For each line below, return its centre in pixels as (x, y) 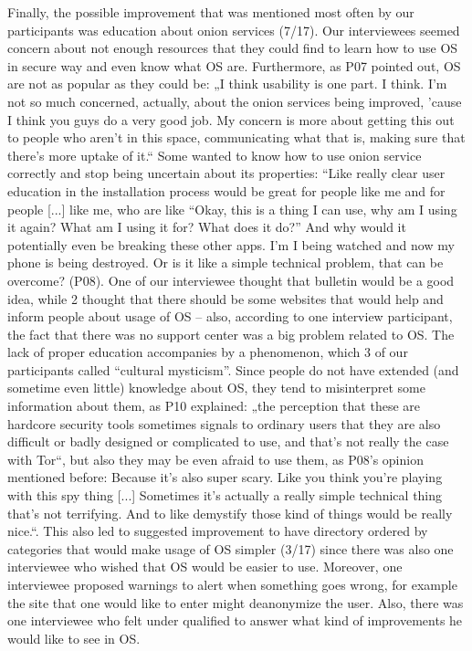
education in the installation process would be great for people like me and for (226, 190)
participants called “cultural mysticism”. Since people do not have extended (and (233, 369)
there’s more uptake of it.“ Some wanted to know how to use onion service (215, 155)
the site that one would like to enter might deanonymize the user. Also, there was (236, 602)
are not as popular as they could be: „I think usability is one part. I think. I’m (227, 84)
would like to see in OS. (74, 638)
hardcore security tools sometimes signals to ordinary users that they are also (224, 423)
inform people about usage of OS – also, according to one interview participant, (230, 316)
